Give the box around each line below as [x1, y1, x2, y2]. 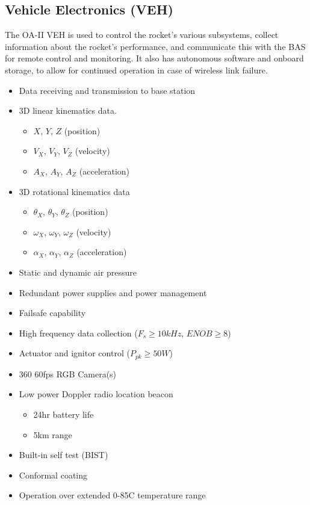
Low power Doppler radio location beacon [19, 388, 173, 400]
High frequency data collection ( [19, 326, 138, 339]
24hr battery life [33, 407, 94, 420]
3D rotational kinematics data [19, 185, 130, 197]
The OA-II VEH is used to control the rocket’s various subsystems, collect [5, 28, 279, 41]
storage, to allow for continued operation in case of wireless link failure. [5, 63, 268, 76]
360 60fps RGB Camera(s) [19, 367, 117, 380]
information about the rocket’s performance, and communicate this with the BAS [5, 40, 306, 52]
